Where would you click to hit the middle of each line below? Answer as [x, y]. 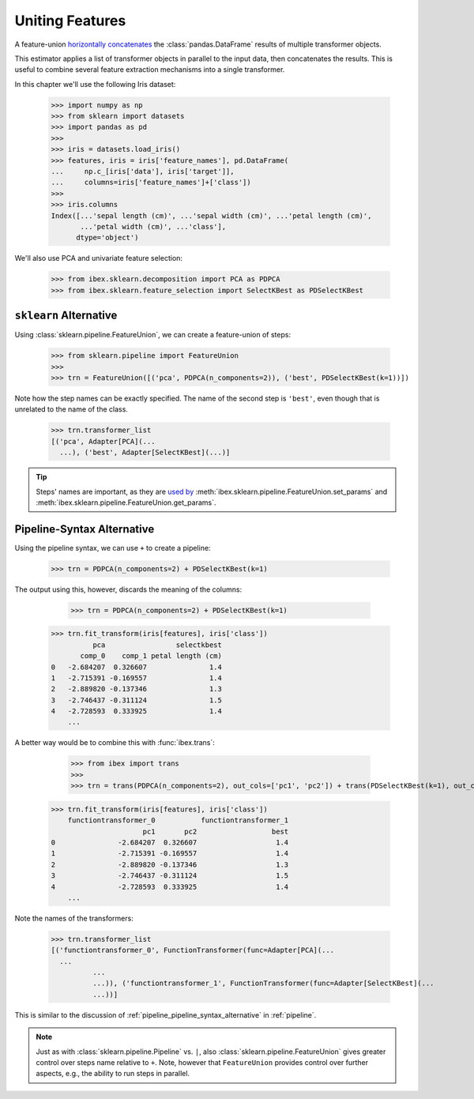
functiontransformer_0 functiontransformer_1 [178, 820]
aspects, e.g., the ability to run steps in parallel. [113, 1074]
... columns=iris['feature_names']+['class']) [151, 183]
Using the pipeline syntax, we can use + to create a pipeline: [113, 548]
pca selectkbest [157, 645]
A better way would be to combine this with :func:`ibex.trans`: [115, 743]
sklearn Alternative [66, 316]
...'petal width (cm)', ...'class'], [153, 226]
